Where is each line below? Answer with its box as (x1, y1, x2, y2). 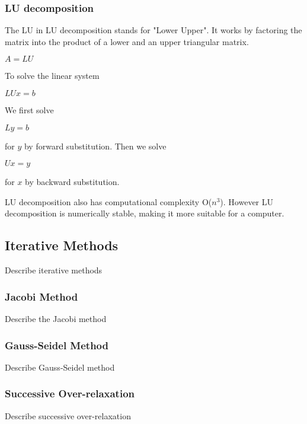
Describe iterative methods (5, 264, 103, 276)
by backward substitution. (25, 176, 120, 188)
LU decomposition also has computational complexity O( (5, 195, 212, 208)
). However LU (220, 195, 274, 208)
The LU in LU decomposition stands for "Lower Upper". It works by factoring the (5, 24, 302, 36)
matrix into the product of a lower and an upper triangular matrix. (5, 35, 249, 47)
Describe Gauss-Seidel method (5, 361, 115, 373)
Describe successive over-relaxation (5, 409, 131, 422)
